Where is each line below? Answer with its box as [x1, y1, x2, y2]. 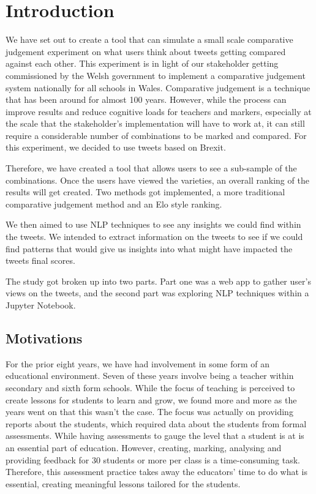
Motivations [6, 328, 83, 347]
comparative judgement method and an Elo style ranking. [6, 197, 222, 210]
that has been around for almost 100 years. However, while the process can [6, 93, 287, 106]
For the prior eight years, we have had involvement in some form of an [6, 357, 270, 370]
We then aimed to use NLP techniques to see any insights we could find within [6, 218, 301, 231]
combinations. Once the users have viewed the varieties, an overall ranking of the [6, 173, 309, 186]
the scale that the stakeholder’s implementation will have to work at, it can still [6, 117, 305, 130]
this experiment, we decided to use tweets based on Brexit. [6, 141, 226, 154]
